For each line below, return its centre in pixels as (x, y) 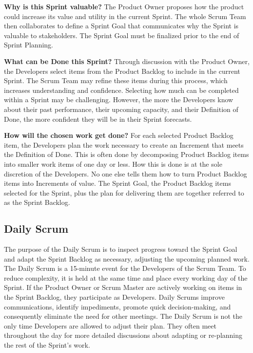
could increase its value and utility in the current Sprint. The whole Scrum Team (125, 16)
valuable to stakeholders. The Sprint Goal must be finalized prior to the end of (122, 35)
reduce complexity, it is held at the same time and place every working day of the (126, 277)
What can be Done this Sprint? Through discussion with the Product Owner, (127, 61)
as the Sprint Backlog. (37, 202)
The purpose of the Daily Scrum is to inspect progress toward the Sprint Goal (121, 249)
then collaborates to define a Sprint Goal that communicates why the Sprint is (121, 26)
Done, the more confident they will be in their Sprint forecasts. (98, 119)
